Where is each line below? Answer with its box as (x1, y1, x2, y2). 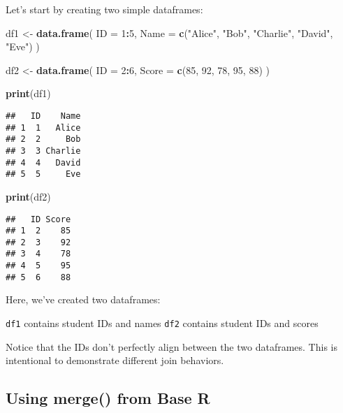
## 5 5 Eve (6, 169, 81, 180)
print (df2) (6, 189, 51, 203)
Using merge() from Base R (6, 387, 210, 409)
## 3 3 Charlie (6, 145, 81, 156)
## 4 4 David (6, 157, 81, 168)
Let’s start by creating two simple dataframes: (6, 2, 203, 16)
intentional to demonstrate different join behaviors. (6, 353, 224, 368)
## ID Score (6, 214, 71, 224)
